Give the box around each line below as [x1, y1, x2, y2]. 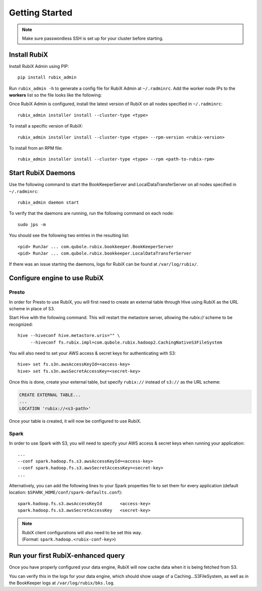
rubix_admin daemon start [17, 200, 80, 206]
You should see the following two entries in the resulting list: [9, 233, 130, 239]
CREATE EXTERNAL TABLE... [19, 392, 81, 398]
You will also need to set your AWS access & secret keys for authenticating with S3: [9, 350, 176, 356]
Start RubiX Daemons [9, 169, 76, 177]
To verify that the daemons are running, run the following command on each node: [9, 210, 174, 216]
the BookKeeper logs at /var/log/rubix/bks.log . [9, 580, 115, 586]
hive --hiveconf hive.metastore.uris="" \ [17, 333, 120, 338]
